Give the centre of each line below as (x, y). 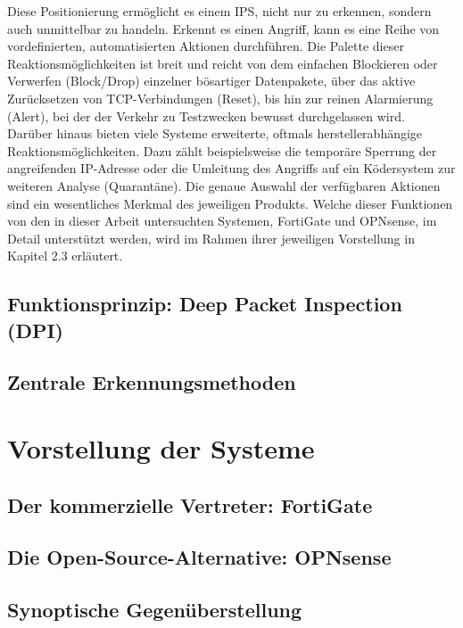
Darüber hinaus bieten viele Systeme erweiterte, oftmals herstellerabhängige (215, 133)
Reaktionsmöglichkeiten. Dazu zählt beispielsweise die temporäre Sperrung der (222, 150)
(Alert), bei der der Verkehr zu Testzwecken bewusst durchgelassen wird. (206, 116)
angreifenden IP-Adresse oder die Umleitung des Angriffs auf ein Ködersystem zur (231, 168)
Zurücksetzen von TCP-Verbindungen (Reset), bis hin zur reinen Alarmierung (220, 98)
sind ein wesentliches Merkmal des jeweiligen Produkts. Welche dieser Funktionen (230, 203)
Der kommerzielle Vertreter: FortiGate (190, 504)
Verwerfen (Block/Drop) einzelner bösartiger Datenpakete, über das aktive (211, 81)
